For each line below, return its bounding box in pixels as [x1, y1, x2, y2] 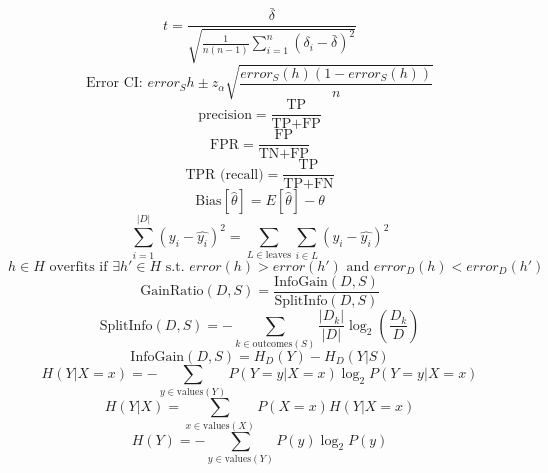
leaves [265, 249, 292, 260]
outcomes [252, 338, 293, 349]
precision [198, 107, 252, 122]
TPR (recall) [185, 167, 264, 182]
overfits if [49, 259, 108, 274]
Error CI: [86, 76, 143, 91]
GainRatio [140, 284, 204, 298]
